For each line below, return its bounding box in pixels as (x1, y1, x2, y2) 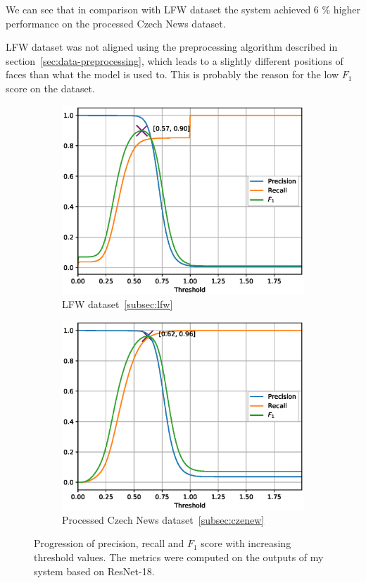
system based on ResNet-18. (34, 563, 155, 578)
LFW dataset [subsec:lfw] (62, 296, 173, 311)
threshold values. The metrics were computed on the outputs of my (34, 550, 324, 564)
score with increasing (201, 536, 291, 551)
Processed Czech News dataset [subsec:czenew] (62, 512, 265, 527)
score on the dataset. (6, 80, 95, 95)
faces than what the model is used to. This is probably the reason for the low (6, 67, 339, 82)
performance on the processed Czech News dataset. (6, 16, 226, 30)
